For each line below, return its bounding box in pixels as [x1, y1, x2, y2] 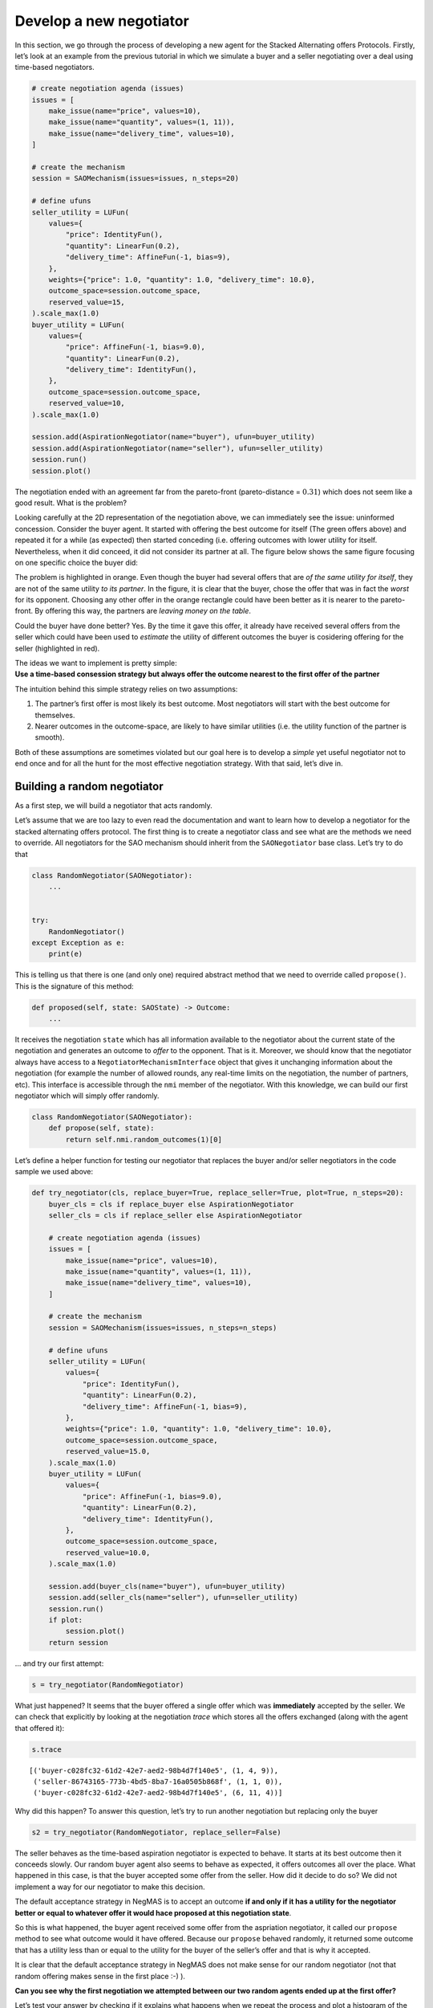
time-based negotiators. [14, 63, 95, 72]
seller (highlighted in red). [14, 643, 100, 653]
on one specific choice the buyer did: [14, 557, 138, 567]
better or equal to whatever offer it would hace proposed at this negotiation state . [14, 1908, 292, 1917]
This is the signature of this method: [14, 981, 134, 991]
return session [48, 1638, 108, 1647]
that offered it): [14, 1723, 65, 1733]
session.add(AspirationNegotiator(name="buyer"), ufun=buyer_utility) [31, 432, 316, 442]
